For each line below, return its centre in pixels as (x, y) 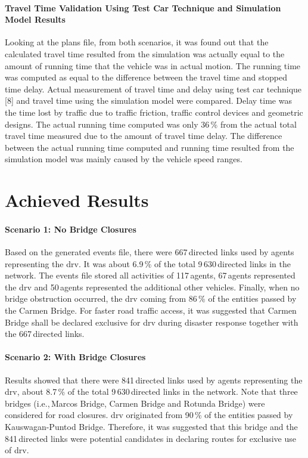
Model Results (35, 19)
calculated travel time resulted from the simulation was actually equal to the (145, 53)
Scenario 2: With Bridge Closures (75, 357)
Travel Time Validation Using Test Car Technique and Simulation (143, 7)
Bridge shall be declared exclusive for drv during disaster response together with (152, 322)
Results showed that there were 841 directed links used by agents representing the (154, 380)
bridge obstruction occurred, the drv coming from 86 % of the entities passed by (151, 298)
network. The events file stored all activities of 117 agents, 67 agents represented (150, 275)
